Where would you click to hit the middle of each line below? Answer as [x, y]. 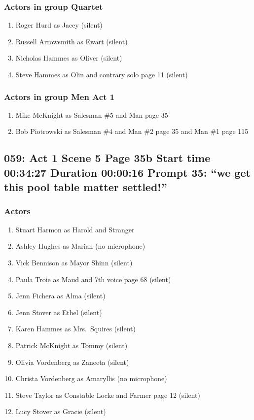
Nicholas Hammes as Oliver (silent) [69, 58]
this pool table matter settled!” [86, 187]
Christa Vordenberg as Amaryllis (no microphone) [91, 378]
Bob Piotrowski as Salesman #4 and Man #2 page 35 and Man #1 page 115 [132, 131]
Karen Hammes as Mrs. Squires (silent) [75, 329]
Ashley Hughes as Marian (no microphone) [80, 246]
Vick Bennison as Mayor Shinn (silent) [74, 262]
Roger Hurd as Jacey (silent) [59, 25]
